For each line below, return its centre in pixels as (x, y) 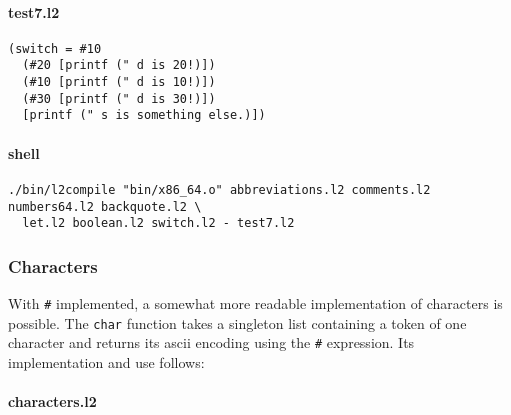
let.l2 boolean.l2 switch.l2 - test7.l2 (158, 223)
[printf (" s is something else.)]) (144, 115)
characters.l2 (52, 401)
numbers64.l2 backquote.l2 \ (105, 206)
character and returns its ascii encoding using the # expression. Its (211, 342)
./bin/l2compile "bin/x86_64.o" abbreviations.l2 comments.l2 (219, 189)
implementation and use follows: (106, 362)
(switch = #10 (55, 48)
